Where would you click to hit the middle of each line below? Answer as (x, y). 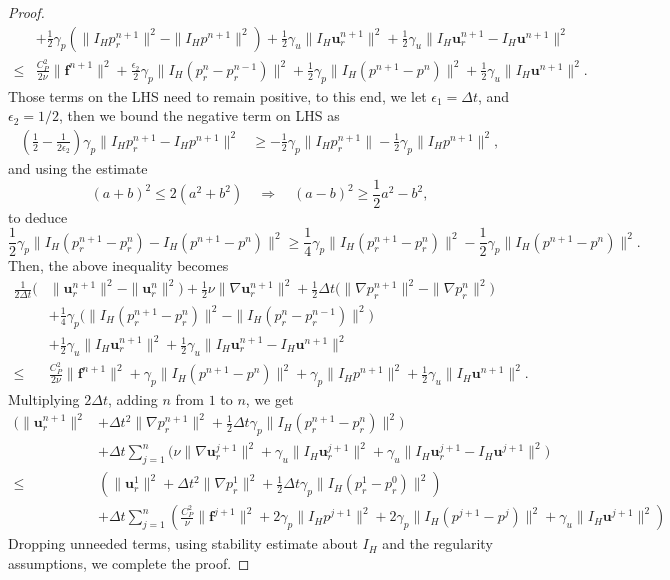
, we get (269, 398)
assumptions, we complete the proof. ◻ (129, 562)
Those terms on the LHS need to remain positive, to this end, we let (217, 95)
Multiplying (44, 398)
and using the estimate (78, 167)
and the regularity (437, 543)
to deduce (38, 216)
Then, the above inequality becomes (118, 265)
